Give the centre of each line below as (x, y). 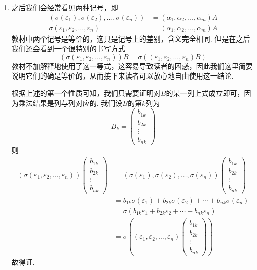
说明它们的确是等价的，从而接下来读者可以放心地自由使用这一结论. (122, 76)
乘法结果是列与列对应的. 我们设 (70, 103)
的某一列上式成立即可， (205, 93)
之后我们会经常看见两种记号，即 (65, 7)
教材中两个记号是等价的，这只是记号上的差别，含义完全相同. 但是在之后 (131, 38)
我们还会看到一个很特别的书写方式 (68, 48)
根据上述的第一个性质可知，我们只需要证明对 (86, 93)
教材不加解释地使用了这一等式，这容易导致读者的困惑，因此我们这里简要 (132, 66)
